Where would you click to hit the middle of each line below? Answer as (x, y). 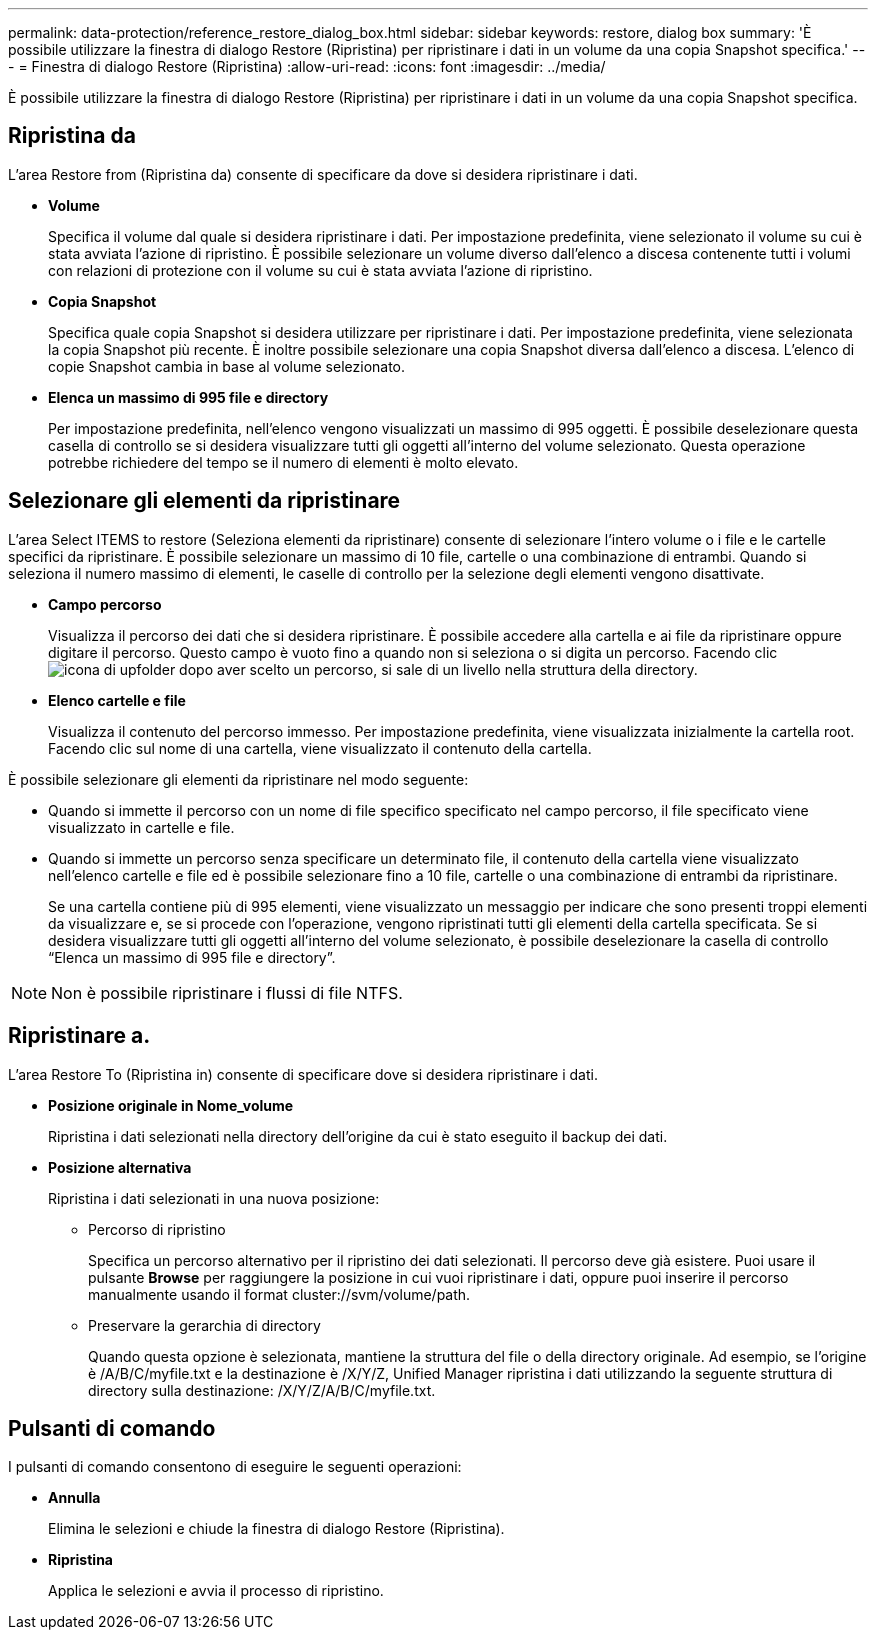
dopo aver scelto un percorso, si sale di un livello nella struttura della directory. (438, 669)
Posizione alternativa (120, 1167)
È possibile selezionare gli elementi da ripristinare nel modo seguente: (238, 779)
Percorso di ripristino (157, 1229)
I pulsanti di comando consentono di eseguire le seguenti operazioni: (235, 1467)
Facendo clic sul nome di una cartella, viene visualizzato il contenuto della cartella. (320, 748)
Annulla (74, 1498)
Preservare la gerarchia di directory (204, 1325)
